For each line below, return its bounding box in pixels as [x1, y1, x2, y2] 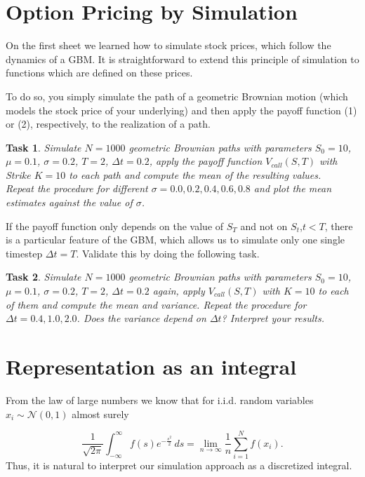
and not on [240, 218, 288, 233]
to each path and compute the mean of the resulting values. [69, 167, 321, 182]
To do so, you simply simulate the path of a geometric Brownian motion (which [6, 88, 348, 103]
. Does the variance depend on [77, 311, 206, 325]
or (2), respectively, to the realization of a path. [6, 116, 211, 131]
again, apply [152, 283, 205, 298]
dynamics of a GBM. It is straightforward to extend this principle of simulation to [6, 51, 359, 66]
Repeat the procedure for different [6, 181, 148, 196]
